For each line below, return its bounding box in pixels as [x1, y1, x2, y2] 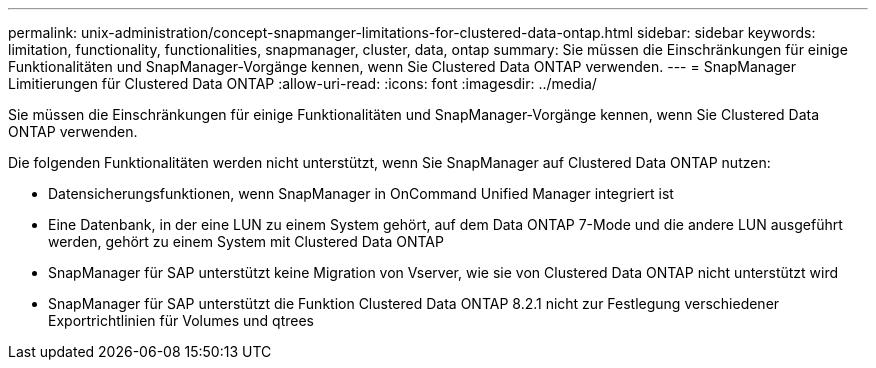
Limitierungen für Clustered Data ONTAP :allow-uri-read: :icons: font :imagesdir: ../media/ [8, 75, 597, 92]
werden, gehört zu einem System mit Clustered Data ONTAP [48, 233, 444, 250]
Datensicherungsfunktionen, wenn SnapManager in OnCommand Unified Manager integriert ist [48, 185, 674, 202]
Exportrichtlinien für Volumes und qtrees [48, 312, 314, 329]
